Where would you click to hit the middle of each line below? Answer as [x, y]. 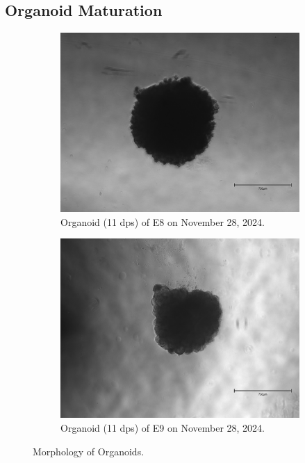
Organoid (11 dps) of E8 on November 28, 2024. [163, 221]
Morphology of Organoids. [89, 451]
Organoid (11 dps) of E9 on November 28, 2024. [163, 427]
